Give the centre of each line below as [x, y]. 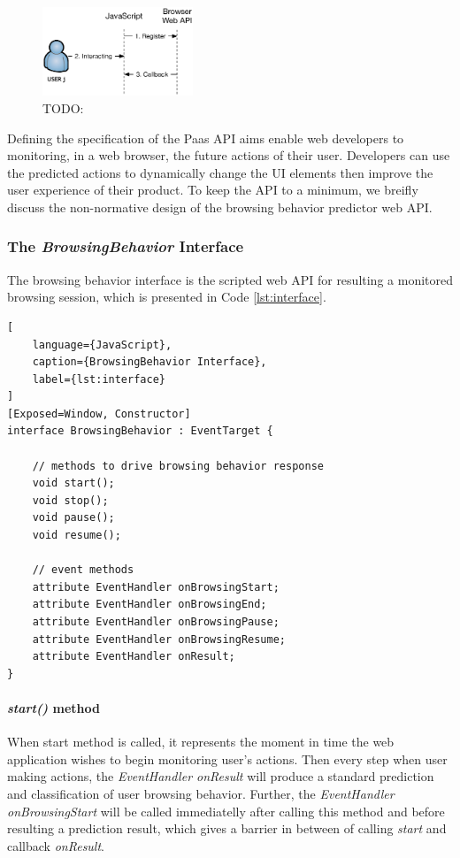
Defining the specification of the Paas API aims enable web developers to [206, 138]
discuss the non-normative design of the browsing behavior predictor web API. [220, 207]
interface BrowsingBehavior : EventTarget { [140, 431]
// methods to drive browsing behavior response [178, 466]
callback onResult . [56, 845]
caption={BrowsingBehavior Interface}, [149, 362]
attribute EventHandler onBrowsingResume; [159, 639]
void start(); [73, 483]
